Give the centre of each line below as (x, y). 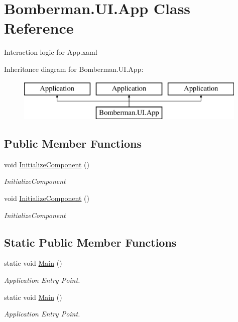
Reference (39, 28)
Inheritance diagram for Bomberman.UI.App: (74, 69)
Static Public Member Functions (90, 242)
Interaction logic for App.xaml (51, 52)
